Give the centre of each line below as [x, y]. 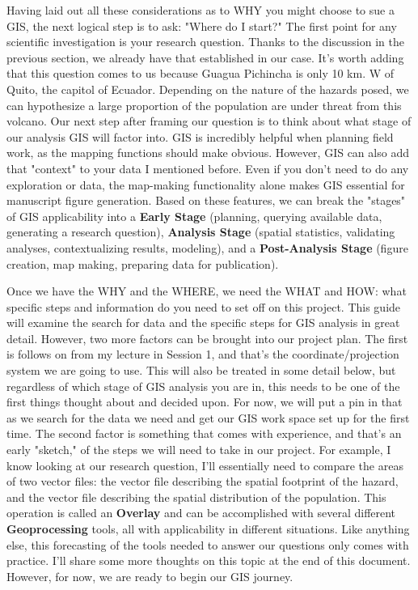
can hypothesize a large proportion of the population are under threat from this [204, 105]
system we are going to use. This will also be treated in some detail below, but [201, 370]
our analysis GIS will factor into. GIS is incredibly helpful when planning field [200, 136]
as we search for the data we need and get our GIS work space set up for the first [208, 417]
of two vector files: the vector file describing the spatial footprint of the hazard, [203, 481]
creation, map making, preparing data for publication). [143, 263]
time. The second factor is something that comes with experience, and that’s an [204, 433]
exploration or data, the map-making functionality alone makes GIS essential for [206, 184]
